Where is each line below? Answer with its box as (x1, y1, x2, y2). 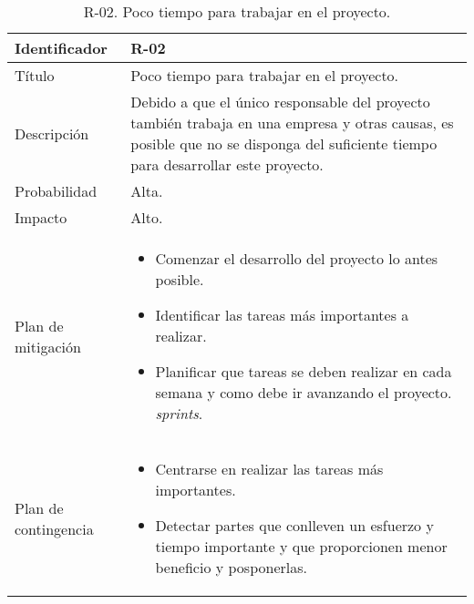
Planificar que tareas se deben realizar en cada (155, 361, 452, 382)
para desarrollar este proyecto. (130, 154, 324, 175)
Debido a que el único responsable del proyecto (130, 91, 430, 112)
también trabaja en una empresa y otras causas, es (130, 112, 454, 133)
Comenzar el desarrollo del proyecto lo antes (155, 248, 438, 269)
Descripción (15, 122, 89, 144)
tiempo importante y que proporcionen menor (155, 536, 448, 557)
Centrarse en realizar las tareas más (155, 458, 384, 479)
